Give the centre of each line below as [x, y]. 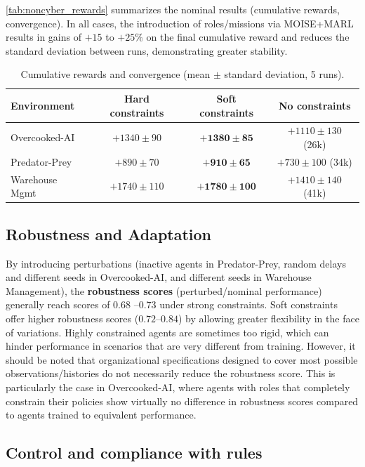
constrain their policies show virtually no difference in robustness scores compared [182, 401]
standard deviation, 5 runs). [284, 74]
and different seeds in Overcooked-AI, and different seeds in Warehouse [159, 277]
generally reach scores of [58, 304]
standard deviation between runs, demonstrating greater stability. [147, 50]
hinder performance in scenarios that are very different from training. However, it [181, 346]
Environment [43, 105]
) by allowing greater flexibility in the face [268, 318]
